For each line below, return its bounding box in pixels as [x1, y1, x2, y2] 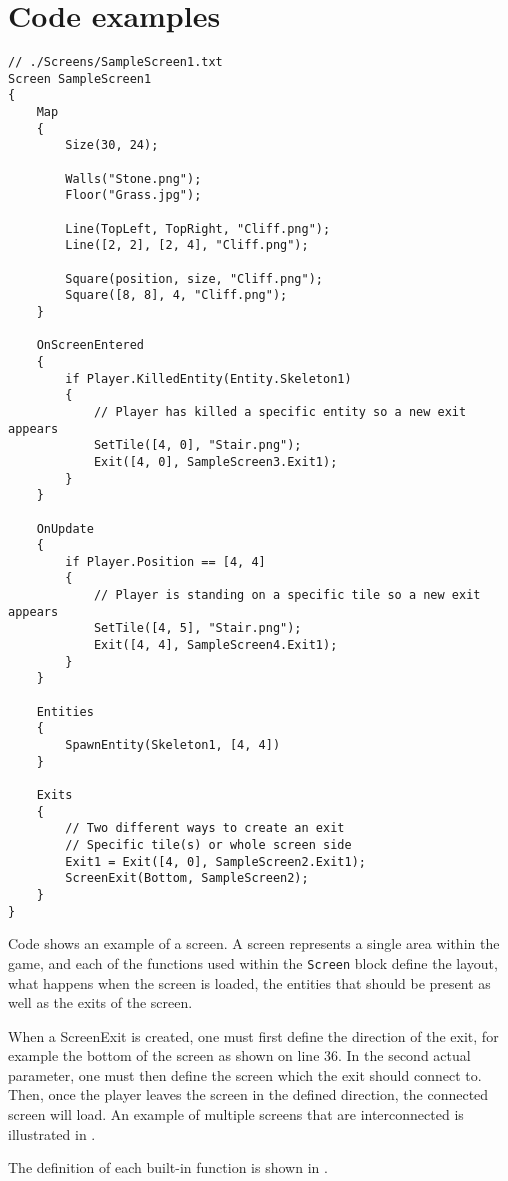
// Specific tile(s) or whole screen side [65, 837, 352, 852]
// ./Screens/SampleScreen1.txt [8, 55, 223, 70]
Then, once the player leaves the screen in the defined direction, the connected [8, 1084, 489, 1105]
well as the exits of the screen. [8, 992, 193, 1013]
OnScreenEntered [36, 338, 145, 353]
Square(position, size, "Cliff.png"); [65, 271, 323, 286]
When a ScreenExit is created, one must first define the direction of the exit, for [8, 1025, 499, 1046]
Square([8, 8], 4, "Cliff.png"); [65, 288, 288, 303]
